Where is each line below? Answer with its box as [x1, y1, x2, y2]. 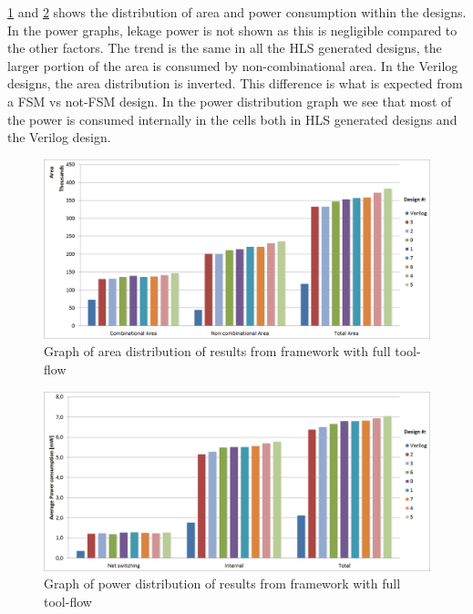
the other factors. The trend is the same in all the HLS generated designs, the [7, 38, 442, 57]
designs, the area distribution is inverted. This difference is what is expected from [7, 74, 463, 93]
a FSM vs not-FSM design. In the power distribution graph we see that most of [7, 91, 452, 110]
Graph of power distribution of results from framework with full [44, 574, 401, 593]
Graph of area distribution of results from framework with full [44, 342, 391, 361]
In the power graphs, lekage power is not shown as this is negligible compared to [7, 20, 458, 39]
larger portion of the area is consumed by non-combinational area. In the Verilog [7, 56, 458, 75]
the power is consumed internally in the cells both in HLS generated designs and [7, 109, 458, 128]
